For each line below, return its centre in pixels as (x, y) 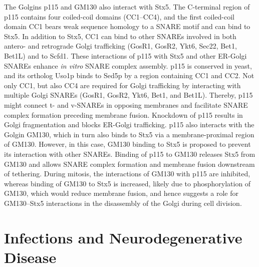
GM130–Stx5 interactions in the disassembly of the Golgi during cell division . (123, 203)
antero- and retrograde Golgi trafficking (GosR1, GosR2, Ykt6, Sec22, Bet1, (120, 46)
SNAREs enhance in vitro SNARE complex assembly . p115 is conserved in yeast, (128, 65)
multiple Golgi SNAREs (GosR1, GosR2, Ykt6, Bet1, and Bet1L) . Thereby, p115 (128, 95)
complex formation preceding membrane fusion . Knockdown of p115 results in (123, 114)
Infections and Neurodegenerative (123, 237)
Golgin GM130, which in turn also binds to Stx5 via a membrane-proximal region (129, 134)
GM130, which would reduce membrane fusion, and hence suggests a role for (121, 193)
